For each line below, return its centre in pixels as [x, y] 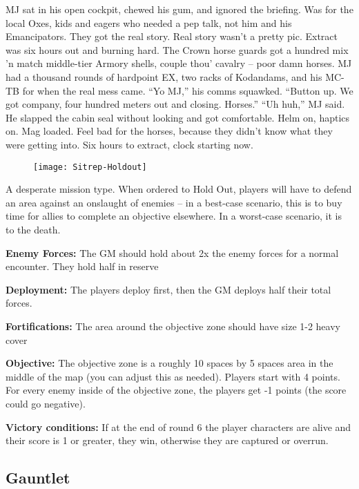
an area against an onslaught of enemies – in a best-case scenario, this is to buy [174, 202]
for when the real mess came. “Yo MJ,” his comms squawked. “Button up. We [188, 90]
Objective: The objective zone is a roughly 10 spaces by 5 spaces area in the [169, 363]
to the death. [33, 229]
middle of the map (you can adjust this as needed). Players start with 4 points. [173, 376]
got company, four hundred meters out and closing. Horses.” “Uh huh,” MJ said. [175, 104]
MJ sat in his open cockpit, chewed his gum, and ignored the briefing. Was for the [179, 9]
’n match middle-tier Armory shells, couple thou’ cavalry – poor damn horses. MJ [179, 63]
